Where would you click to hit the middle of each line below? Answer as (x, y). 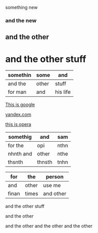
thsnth (16, 162)
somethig (20, 137)
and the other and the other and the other (49, 226)
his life (63, 92)
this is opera (18, 124)
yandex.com (18, 115)
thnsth (45, 162)
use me (52, 186)
